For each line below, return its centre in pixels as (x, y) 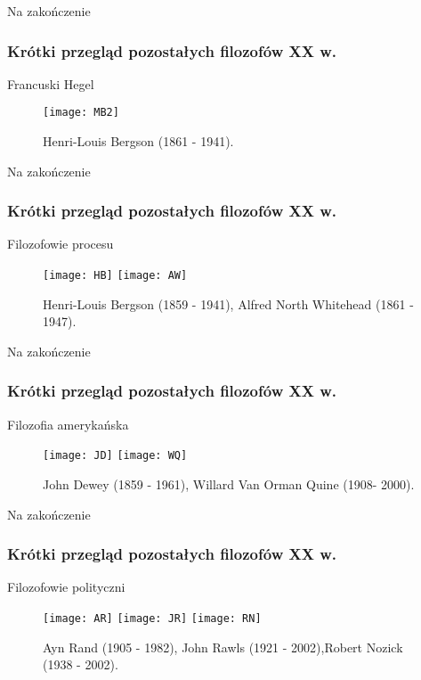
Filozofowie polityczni (66, 587)
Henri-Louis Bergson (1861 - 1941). (138, 141)
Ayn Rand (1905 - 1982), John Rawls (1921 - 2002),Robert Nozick (223, 647)
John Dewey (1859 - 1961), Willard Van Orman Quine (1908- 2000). (229, 483)
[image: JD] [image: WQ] (115, 456)
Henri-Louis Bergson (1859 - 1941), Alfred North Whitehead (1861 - (228, 303)
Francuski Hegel (51, 83)
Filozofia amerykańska (68, 424)
